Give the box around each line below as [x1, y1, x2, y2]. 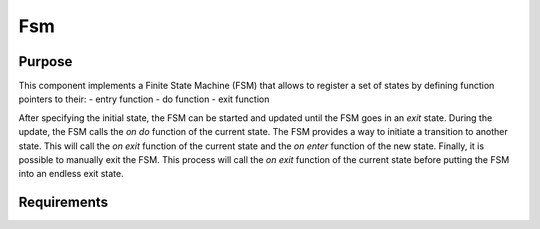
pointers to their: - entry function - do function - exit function [18, 93, 270, 105]
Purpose [18, 53, 73, 70]
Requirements [18, 194, 109, 211]
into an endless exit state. [18, 168, 124, 180]
